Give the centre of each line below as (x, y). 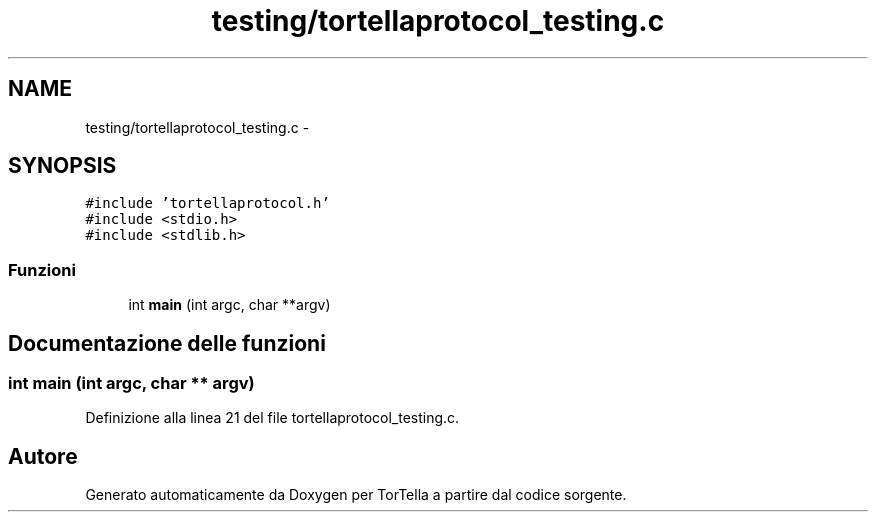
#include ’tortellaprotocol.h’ (207, 203)
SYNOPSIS (62, 166)
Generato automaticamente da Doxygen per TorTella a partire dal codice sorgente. (356, 495)
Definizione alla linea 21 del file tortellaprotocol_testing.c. (272, 418)
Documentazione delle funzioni (167, 343)
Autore (43, 456)
